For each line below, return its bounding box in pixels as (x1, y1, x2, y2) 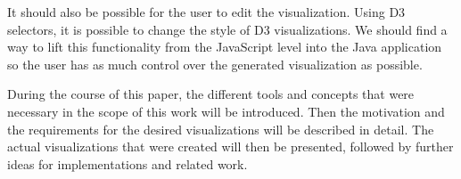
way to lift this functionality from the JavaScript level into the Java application (7, 37, 442, 56)
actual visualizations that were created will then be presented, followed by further (7, 137, 454, 156)
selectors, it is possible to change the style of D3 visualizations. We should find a (7, 20, 448, 38)
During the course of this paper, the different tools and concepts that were (7, 85, 415, 103)
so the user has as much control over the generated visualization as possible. (7, 54, 423, 73)
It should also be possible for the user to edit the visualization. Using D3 (7, 3, 406, 20)
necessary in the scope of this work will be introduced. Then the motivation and (7, 102, 445, 120)
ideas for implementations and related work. (7, 154, 248, 173)
